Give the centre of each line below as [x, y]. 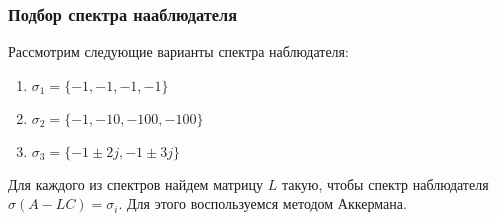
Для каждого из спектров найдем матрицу [136, 183]
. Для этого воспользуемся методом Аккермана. [262, 203]
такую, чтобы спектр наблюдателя [385, 183]
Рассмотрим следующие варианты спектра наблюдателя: [178, 51]
